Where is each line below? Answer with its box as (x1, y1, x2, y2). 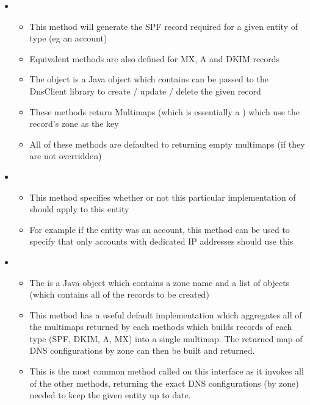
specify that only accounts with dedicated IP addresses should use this (29, 235, 294, 248)
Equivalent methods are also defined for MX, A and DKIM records (29, 52, 280, 65)
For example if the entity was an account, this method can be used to (29, 223, 290, 235)
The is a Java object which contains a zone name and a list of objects (29, 276, 290, 289)
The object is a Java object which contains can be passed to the (29, 73, 269, 85)
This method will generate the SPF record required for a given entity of (29, 20, 298, 32)
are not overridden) (29, 149, 102, 162)
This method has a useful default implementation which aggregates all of (29, 308, 302, 321)
